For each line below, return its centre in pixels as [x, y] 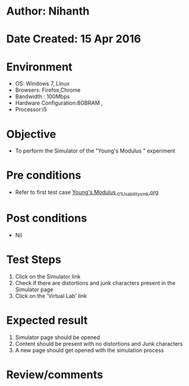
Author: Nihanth [48, 11]
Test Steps [34, 260]
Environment [40, 67]
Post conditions [47, 219]
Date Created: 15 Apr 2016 [74, 39]
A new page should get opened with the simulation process [89, 350]
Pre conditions [44, 175]
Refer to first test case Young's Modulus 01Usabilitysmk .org [87, 193]
